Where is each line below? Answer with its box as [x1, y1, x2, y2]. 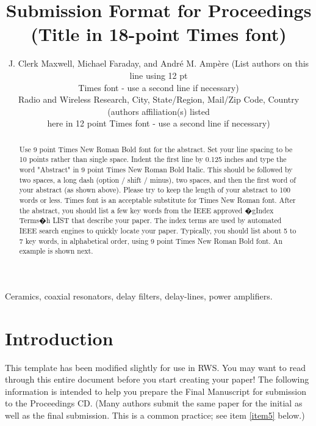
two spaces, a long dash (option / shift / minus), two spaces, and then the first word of [19, 174, 296, 185]
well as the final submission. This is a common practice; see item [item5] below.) [5, 408, 305, 421]
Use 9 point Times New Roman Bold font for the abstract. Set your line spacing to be [19, 144, 293, 154]
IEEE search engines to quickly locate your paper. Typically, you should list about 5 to [19, 225, 296, 235]
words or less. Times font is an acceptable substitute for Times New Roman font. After [19, 194, 296, 205]
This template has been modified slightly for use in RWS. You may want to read [5, 361, 306, 373]
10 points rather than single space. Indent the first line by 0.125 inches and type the [19, 154, 287, 164]
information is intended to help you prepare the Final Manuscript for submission [5, 384, 306, 397]
